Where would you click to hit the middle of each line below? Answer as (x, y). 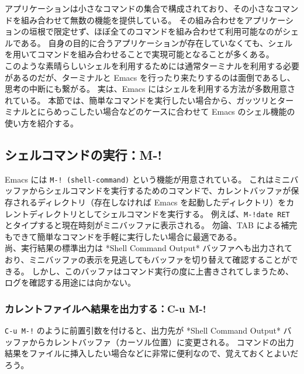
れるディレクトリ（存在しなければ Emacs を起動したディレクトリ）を (153, 202)
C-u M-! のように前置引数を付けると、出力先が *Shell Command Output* (143, 330)
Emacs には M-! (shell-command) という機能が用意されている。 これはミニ (148, 179)
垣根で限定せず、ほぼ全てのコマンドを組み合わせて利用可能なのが (156, 31)
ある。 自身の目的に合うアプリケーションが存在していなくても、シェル (157, 42)
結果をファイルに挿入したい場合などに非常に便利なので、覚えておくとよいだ (152, 353)
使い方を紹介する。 (42, 123)
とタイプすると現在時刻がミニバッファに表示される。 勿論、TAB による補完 (151, 225)
